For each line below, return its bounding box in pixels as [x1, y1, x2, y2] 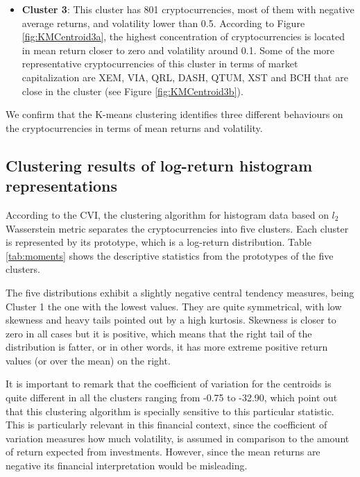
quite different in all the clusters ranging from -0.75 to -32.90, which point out [6, 390, 338, 405]
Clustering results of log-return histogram [6, 154, 313, 176]
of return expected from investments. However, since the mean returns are [6, 444, 320, 459]
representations [6, 175, 118, 196]
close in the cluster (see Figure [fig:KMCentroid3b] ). [22, 83, 243, 98]
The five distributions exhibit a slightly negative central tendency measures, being [6, 285, 354, 299]
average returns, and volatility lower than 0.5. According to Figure [22, 15, 305, 30]
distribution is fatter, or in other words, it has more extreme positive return [6, 340, 328, 354]
